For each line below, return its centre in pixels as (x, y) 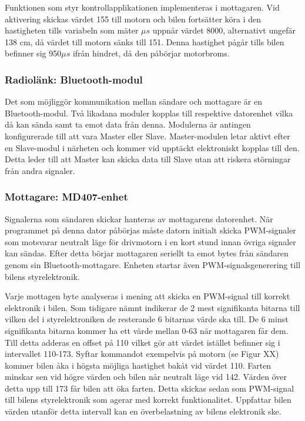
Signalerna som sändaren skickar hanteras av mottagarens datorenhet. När (139, 218)
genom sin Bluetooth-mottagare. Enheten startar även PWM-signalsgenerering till (153, 264)
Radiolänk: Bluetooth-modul (74, 79)
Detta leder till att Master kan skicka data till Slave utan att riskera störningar (148, 159)
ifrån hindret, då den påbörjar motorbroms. (151, 53)
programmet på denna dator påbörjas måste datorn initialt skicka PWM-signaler (150, 230)
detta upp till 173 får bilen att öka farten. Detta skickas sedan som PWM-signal (150, 388)
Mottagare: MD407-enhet (66, 197)
